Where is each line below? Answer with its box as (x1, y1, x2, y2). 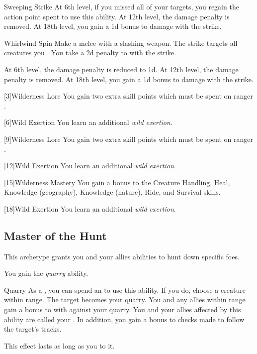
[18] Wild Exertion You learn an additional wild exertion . (4, 203, 176, 214)
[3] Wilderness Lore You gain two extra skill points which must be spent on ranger (4, 91, 253, 101)
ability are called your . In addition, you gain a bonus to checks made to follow (4, 314, 245, 324)
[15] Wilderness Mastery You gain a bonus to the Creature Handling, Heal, (4, 177, 230, 187)
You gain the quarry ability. (4, 268, 88, 278)
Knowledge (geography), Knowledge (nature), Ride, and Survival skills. (4, 187, 221, 197)
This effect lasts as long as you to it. (4, 340, 115, 351)
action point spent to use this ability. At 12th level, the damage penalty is (4, 11, 230, 21)
